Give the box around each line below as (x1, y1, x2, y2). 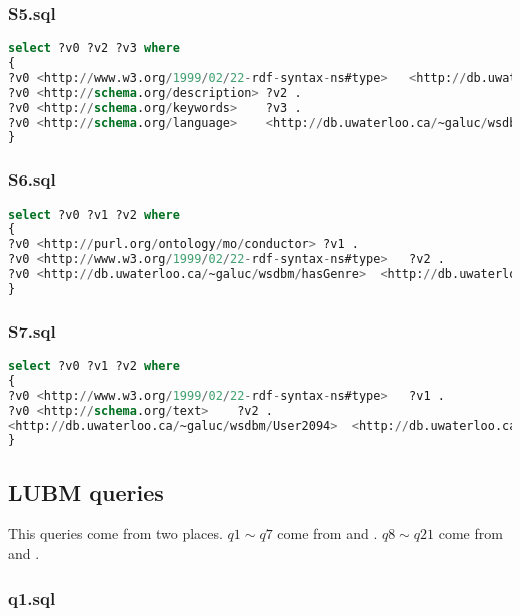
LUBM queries (8, 476, 164, 507)
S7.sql (8, 318, 56, 343)
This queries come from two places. (8, 523, 223, 544)
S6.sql (8, 167, 56, 192)
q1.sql (8, 585, 56, 610)
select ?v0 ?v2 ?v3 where (8, 41, 180, 56)
